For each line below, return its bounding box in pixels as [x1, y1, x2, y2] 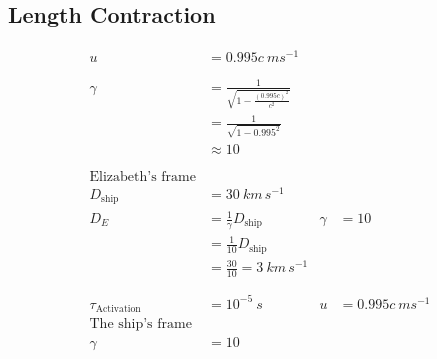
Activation [95, 304, 141, 315]
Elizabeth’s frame [89, 169, 196, 184]
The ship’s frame [89, 317, 192, 332]
